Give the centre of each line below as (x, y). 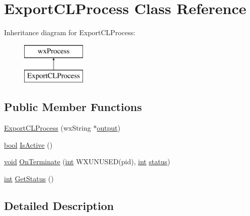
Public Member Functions (73, 107)
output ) (109, 128)
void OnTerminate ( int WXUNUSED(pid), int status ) (87, 161)
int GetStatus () (29, 178)
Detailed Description (59, 205)
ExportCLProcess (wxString (48, 128)
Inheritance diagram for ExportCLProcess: (70, 32)
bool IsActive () (28, 144)
